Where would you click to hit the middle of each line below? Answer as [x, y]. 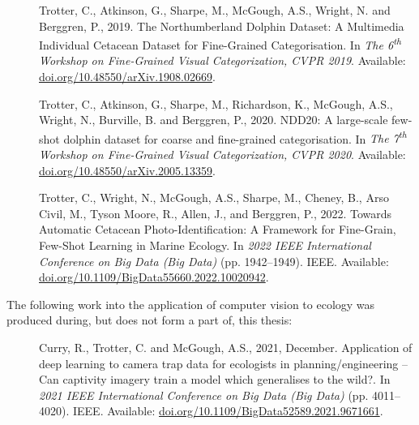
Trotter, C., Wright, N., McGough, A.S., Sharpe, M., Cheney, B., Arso [214, 197]
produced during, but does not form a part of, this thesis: [150, 320]
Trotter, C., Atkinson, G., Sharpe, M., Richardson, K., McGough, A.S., [216, 103]
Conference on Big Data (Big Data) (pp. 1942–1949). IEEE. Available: [214, 261]
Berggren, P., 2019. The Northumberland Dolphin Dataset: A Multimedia [222, 26]
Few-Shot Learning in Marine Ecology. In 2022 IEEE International [205, 245]
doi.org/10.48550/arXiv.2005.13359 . [127, 170]
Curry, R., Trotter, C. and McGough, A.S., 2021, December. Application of [226, 347]
